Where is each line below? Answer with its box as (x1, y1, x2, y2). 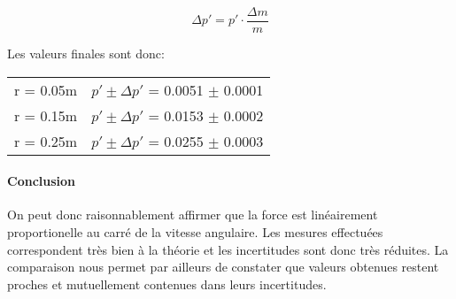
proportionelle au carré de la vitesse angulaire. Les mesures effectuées (7, 223, 383, 241)
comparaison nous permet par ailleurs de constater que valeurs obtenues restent (7, 257, 439, 276)
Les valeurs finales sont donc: (7, 44, 165, 63)
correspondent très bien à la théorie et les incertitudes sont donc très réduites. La (7, 240, 449, 258)
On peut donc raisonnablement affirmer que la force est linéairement (7, 205, 378, 224)
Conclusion (7, 172, 76, 190)
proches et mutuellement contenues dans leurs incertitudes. (7, 274, 327, 293)
